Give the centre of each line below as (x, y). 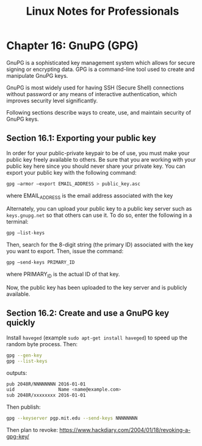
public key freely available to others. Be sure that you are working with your (101, 159)
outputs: (17, 372)
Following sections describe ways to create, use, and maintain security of (99, 112)
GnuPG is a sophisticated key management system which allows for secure (101, 62)
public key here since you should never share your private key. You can (96, 166)
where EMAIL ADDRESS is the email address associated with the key (90, 196)
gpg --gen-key (24, 355)
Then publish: (23, 407)
